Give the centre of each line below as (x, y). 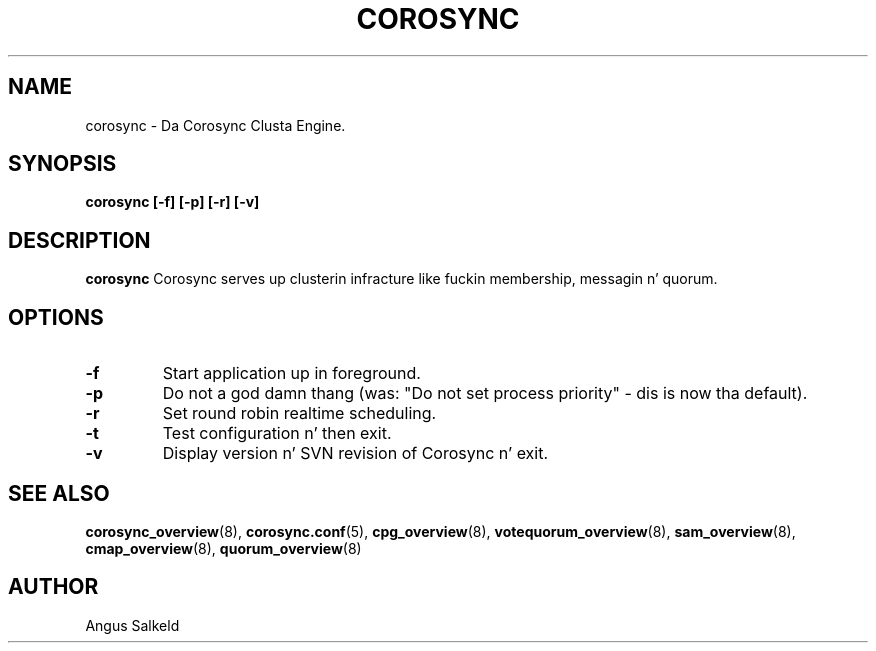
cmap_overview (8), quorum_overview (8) (223, 548)
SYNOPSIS (62, 164)
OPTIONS (56, 317)
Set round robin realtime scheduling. (299, 413)
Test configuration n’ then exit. (277, 433)
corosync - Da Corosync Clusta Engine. (215, 125)
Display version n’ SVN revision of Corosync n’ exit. (355, 453)
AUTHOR (53, 587)
